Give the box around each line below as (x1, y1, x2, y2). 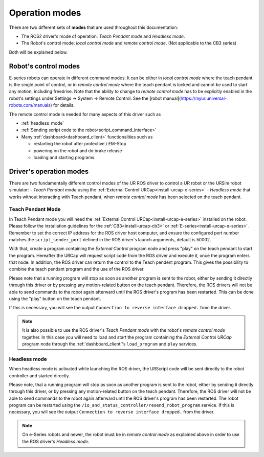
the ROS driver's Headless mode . (22, 438, 89, 444)
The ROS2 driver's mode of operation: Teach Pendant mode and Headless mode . (21, 33, 185, 39)
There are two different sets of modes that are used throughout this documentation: (9, 24, 178, 30)
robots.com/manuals (9, 102, 51, 108)
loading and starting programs (33, 154, 95, 160)
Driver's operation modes (9, 167, 89, 176)
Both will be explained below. (9, 49, 68, 55)
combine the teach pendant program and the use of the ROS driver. (9, 266, 145, 272)
